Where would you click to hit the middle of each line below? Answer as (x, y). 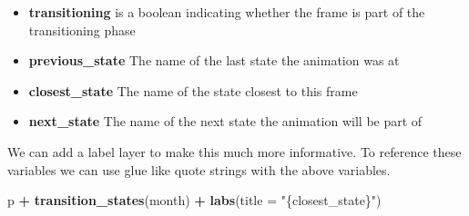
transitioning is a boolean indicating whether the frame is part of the (227, 12)
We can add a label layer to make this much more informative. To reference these (234, 151)
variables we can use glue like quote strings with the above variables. (199, 169)
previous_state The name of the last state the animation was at (214, 60)
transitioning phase (82, 29)
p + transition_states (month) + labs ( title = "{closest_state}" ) (194, 200)
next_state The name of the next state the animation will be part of (225, 121)
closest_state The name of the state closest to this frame (193, 90)
